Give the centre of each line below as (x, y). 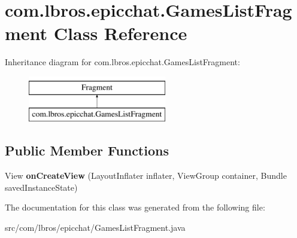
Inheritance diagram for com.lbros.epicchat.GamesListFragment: (122, 62)
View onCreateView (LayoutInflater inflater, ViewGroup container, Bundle (146, 176)
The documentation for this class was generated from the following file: (135, 207)
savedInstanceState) (41, 187)
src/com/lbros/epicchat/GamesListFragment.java (95, 228)
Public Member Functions (87, 150)
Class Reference (120, 33)
